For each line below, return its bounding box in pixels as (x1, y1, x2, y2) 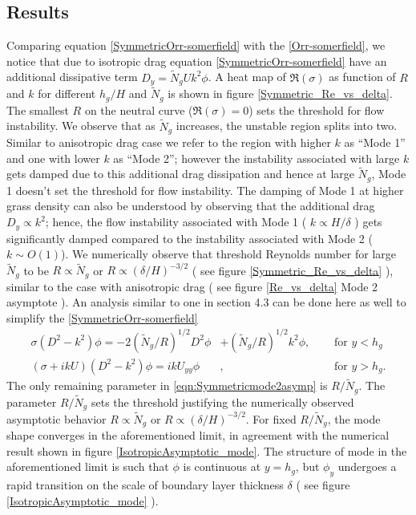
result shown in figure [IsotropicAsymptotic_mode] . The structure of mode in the (6, 442, 407, 459)
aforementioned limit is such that (6, 458, 169, 475)
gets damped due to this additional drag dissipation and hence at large (6, 165, 355, 182)
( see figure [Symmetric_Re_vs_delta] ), (192, 262, 394, 278)
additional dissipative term (6, 68, 138, 85)
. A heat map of (208, 68, 286, 85)
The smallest (6, 101, 69, 118)
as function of (329, 68, 396, 85)
